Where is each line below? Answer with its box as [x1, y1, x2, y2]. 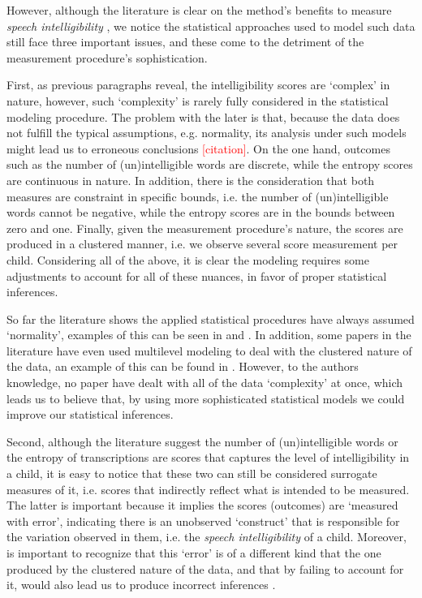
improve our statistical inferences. [6, 406, 174, 423]
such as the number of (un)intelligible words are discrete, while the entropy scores [6, 156, 413, 173]
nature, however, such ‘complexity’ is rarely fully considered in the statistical [6, 92, 389, 109]
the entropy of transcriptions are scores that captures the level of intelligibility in [6, 449, 410, 466]
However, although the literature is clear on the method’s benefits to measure [6, 2, 392, 18]
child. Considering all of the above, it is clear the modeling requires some [6, 251, 369, 268]
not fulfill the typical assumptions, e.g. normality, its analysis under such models [6, 124, 407, 141]
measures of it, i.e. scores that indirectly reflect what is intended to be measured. [6, 480, 410, 497]
